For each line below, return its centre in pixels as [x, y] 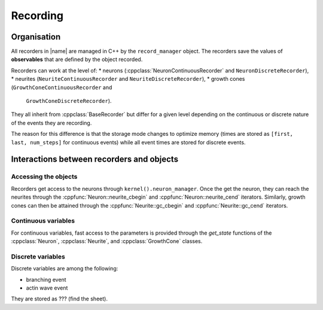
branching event [46, 279]
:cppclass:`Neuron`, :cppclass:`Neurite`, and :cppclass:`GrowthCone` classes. [107, 241]
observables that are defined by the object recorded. [77, 59]
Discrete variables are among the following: [65, 269]
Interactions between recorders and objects [95, 159]
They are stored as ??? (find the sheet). [59, 299]
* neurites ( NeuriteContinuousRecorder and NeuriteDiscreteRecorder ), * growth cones [128, 79]
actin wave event [47, 288]
